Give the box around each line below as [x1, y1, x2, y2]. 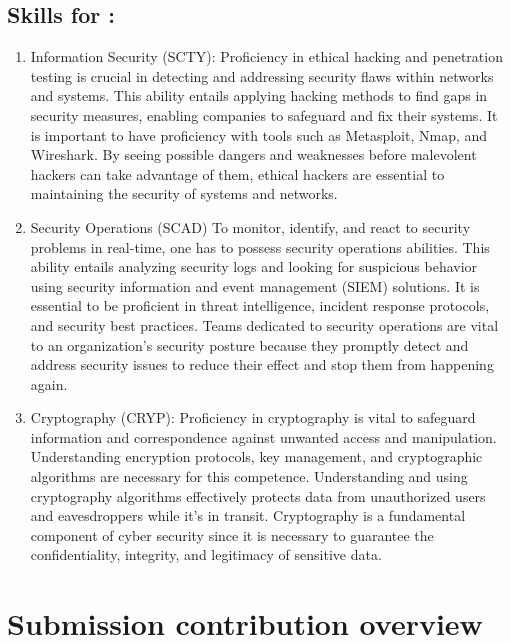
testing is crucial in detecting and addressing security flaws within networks [30, 65, 494, 86]
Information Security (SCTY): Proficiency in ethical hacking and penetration [30, 46, 503, 67]
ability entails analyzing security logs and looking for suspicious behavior [30, 256, 478, 277]
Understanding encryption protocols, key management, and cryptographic [30, 446, 483, 467]
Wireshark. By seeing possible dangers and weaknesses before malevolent [30, 144, 477, 165]
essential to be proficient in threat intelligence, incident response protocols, [30, 295, 490, 316]
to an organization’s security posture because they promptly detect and [30, 334, 469, 355]
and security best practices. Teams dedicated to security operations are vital [30, 314, 499, 335]
